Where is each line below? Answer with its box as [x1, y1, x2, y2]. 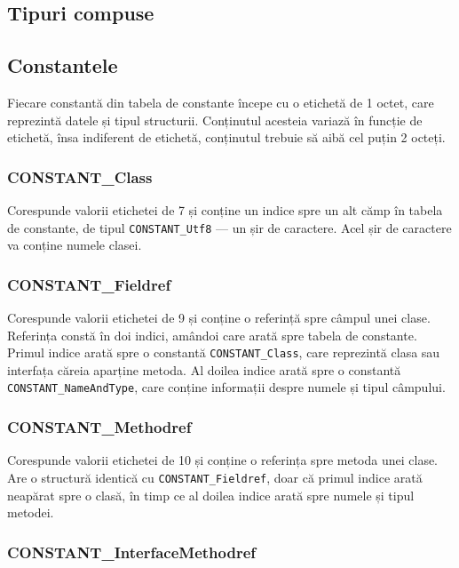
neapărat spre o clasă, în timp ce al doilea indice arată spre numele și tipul [7, 485, 415, 504]
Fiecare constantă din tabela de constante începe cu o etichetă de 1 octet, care [7, 92, 434, 111]
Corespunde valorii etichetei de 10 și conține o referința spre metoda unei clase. [7, 451, 439, 469]
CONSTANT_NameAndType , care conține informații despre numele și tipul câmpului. [7, 378, 446, 396]
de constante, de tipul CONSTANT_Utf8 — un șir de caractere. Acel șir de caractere [7, 218, 452, 236]
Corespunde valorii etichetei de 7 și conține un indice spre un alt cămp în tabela [7, 200, 443, 219]
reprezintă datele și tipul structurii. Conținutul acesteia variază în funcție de [7, 110, 423, 129]
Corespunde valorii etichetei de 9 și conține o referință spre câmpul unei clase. [7, 308, 431, 327]
